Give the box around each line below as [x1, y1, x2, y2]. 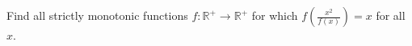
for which [251, 7, 298, 23]
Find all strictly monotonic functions [6, 7, 188, 23]
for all [376, 7, 406, 23]
